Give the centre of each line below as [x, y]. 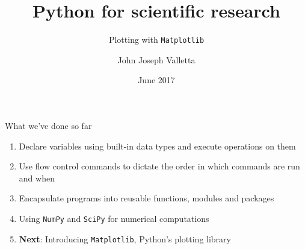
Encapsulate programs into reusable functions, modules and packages [146, 198]
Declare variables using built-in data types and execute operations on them [157, 146]
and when [37, 178]
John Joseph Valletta [156, 59]
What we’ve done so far [48, 125]
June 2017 [156, 80]
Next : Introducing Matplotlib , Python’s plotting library [125, 238]
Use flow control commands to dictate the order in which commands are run [159, 166]
